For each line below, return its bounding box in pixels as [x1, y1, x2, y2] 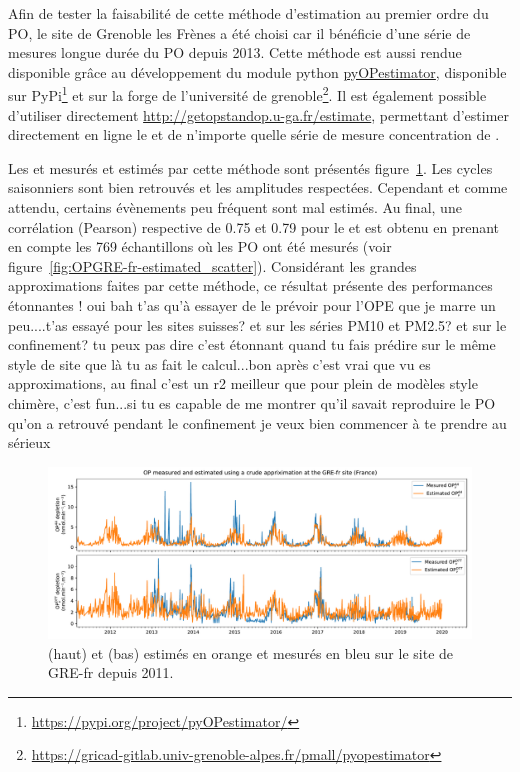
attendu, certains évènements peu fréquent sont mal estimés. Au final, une [8, 197, 462, 217]
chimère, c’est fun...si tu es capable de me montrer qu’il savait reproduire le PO [8, 392, 496, 413]
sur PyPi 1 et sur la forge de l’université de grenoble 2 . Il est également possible [8, 82, 487, 106]
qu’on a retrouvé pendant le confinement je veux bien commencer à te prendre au [8, 412, 507, 433]
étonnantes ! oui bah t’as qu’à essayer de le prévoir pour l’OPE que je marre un [8, 294, 496, 315]
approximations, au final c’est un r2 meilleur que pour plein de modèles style [8, 373, 478, 394]
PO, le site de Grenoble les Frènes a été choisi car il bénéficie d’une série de [8, 22, 471, 43]
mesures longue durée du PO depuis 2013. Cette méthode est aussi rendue [8, 42, 462, 63]
